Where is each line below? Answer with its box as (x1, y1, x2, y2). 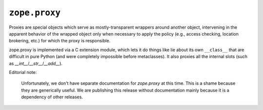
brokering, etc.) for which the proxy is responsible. (9, 38, 111, 44)
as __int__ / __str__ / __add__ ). (9, 60, 63, 66)
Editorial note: (9, 69, 37, 75)
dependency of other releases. (21, 94, 83, 100)
